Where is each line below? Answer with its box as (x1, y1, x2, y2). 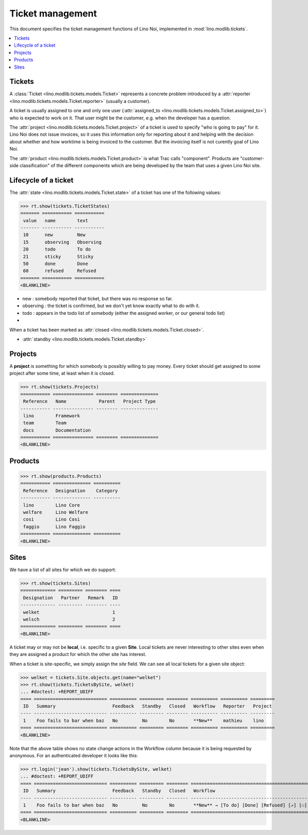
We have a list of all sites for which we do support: (9, 566, 117, 573)
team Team (23, 420, 67, 426)
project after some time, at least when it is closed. (9, 370, 115, 377)
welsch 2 (23, 616, 115, 622)
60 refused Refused (23, 268, 97, 274)
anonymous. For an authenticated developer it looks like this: (9, 753, 138, 759)
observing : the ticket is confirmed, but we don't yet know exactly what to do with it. (22, 303, 200, 309)
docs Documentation (23, 427, 91, 433)
